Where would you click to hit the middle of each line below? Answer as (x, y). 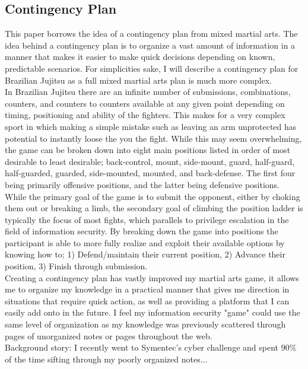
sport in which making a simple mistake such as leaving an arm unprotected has (151, 126)
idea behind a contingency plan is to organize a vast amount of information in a (150, 45)
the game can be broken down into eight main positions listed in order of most (148, 150)
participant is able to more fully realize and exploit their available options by (145, 242)
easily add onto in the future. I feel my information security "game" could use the (153, 312)
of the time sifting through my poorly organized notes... (106, 359)
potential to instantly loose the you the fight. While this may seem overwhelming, (153, 138)
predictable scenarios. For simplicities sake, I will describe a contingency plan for (152, 68)
